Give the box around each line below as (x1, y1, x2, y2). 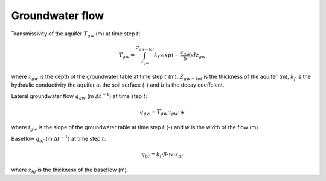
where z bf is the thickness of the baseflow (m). (11, 166, 129, 175)
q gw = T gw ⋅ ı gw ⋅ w (139, 108, 185, 117)
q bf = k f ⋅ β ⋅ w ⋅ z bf (141, 150, 184, 159)
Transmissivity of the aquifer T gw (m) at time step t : (11, 30, 141, 38)
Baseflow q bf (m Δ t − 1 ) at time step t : (11, 134, 106, 144)
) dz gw (190, 51, 206, 60)
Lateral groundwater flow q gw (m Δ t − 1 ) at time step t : (11, 91, 148, 101)
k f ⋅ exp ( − (154, 51, 179, 60)
